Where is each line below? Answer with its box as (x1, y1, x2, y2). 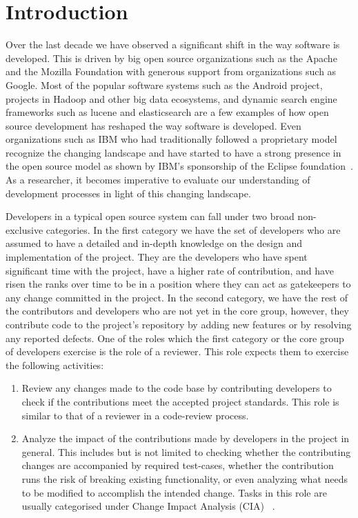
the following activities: (6, 357, 104, 372)
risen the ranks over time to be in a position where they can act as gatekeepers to (6, 277, 351, 291)
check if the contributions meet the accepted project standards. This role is (21, 394, 339, 408)
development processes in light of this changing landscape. (6, 186, 251, 200)
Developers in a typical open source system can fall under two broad (6, 209, 295, 223)
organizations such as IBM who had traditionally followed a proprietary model (6, 132, 337, 146)
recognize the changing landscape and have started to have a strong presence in (6, 145, 341, 159)
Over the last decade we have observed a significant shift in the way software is (6, 37, 340, 52)
